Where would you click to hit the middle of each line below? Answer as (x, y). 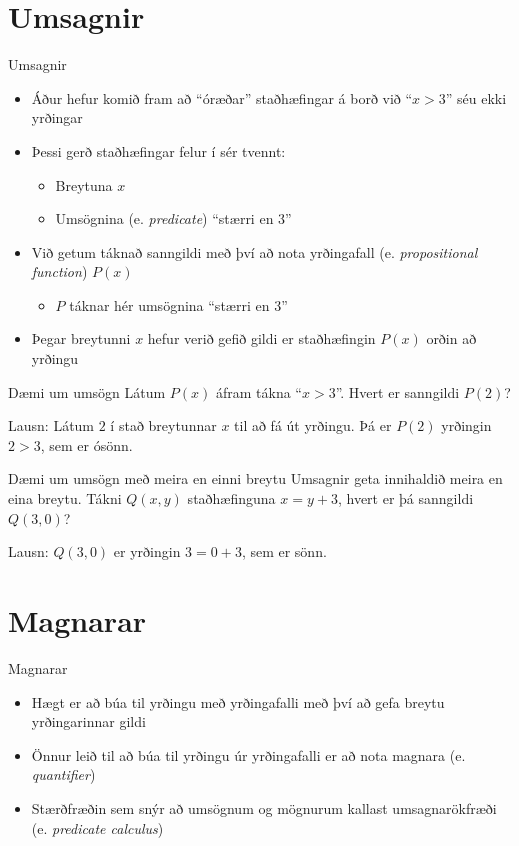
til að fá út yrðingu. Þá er (313, 425)
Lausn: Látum (51, 425)
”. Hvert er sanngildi (397, 391)
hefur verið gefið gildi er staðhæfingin (261, 338)
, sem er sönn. (284, 551)
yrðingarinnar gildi (88, 721)
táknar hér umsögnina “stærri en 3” (178, 304)
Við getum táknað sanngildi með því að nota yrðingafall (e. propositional (254, 251)
